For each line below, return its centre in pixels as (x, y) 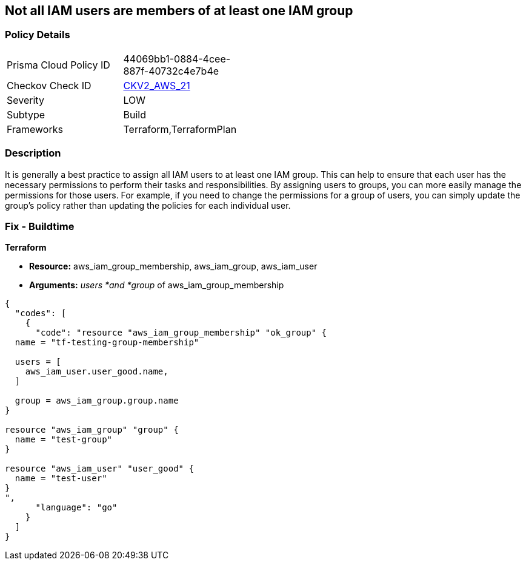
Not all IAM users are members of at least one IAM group (179, 11)
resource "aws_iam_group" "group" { (92, 430)
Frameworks (35, 129)
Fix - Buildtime (40, 226)
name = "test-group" (64, 440)
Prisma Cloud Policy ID (58, 65)
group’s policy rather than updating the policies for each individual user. (148, 205)
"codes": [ (41, 313)
